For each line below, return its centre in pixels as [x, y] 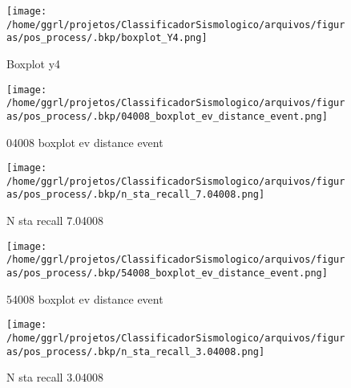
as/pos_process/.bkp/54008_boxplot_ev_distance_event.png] [167, 273]
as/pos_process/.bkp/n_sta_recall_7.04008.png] [136, 195]
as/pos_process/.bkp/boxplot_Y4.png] [107, 38]
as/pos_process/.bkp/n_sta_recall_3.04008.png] [136, 351]
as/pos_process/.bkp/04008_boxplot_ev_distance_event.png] [167, 116]
